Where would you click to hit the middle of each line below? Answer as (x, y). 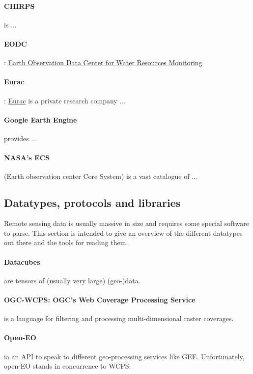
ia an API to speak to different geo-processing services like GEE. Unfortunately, (124, 356)
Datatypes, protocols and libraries (92, 203)
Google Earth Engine (41, 119)
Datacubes (22, 262)
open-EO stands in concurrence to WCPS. (68, 366)
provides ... (21, 138)
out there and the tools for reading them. (66, 242)
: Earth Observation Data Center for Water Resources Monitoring (103, 62)
